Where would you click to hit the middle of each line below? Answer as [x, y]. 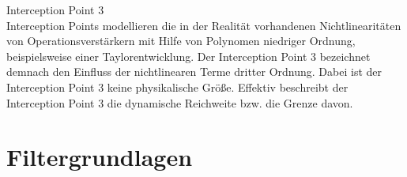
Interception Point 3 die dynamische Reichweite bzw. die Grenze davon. [180, 102]
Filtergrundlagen [100, 157]
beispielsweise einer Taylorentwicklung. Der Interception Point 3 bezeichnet [188, 56]
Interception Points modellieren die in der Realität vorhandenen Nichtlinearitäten [204, 25]
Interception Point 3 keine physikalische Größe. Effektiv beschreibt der [177, 87]
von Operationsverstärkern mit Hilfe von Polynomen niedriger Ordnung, [181, 41]
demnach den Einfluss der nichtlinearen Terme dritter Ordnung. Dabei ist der [194, 72]
